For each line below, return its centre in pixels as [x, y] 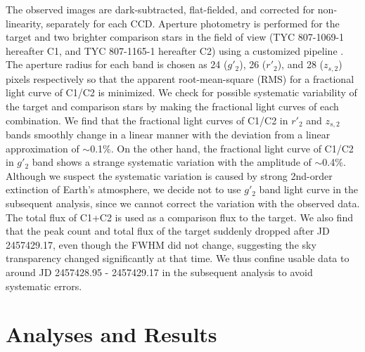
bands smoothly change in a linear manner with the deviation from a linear [168, 135]
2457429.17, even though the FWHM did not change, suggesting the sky [161, 244]
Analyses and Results [111, 334]
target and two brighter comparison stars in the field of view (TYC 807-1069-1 [175, 37]
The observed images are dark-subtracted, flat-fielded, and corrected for [160, 9]
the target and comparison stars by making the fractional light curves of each [172, 106]
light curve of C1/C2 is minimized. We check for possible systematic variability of [181, 92]
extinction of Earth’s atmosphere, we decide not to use [123, 189]
